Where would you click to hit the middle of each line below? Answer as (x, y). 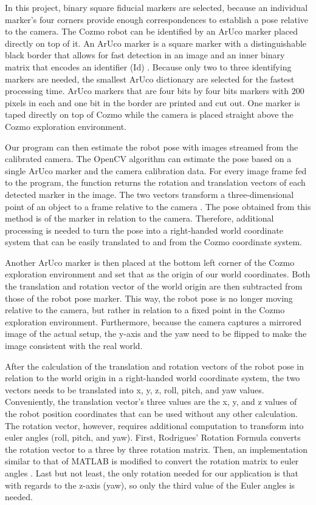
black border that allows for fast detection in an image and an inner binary (145, 55)
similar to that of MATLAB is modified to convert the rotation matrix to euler (152, 461)
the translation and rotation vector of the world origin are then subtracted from (154, 286)
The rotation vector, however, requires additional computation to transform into (154, 425)
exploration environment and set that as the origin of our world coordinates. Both (158, 274)
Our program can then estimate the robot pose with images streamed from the (152, 147)
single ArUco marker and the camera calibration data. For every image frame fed (156, 170)
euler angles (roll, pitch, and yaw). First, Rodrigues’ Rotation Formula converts (153, 437)
